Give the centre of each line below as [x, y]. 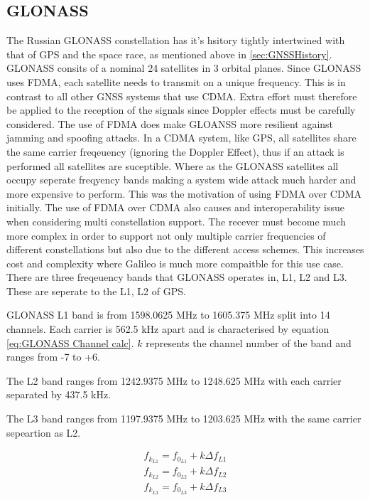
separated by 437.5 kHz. [59, 394]
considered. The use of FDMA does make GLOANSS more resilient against [170, 123]
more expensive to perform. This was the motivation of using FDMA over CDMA [184, 193]
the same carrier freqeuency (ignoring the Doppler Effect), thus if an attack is [175, 151]
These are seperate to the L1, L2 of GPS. [96, 291]
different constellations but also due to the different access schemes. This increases [185, 249]
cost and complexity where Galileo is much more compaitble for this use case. [175, 263]
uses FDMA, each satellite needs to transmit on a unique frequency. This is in [176, 81]
